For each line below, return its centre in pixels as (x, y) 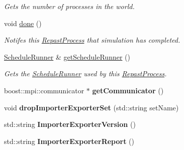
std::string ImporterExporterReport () (69, 141)
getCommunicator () (128, 90)
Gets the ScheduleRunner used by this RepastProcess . (85, 73)
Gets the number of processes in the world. (69, 6)
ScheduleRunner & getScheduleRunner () (67, 56)
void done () (23, 23)
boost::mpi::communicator (44, 90)
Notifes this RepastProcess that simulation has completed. (92, 40)
